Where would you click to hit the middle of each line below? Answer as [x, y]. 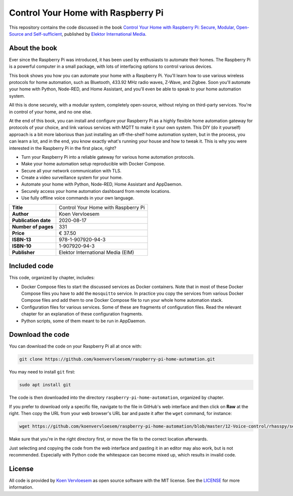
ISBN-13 [22, 239]
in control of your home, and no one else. [51, 112]
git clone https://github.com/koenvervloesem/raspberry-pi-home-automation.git [117, 359]
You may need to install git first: [42, 372]
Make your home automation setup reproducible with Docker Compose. [93, 164]
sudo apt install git [45, 385]
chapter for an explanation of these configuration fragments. [82, 314]
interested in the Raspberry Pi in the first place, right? [63, 148]
